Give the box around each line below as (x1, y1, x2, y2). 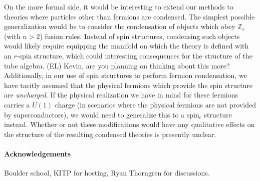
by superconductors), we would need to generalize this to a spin (4, 109, 199, 119)
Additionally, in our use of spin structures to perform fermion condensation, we (4, 70, 247, 80)
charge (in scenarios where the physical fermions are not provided (55, 99, 256, 109)
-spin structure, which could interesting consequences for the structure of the (17, 50, 252, 60)
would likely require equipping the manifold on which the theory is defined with (4, 40, 249, 51)
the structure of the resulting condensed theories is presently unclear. (4, 128, 216, 139)
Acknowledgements (4, 148, 71, 158)
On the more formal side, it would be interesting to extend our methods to (4, 1, 233, 11)
